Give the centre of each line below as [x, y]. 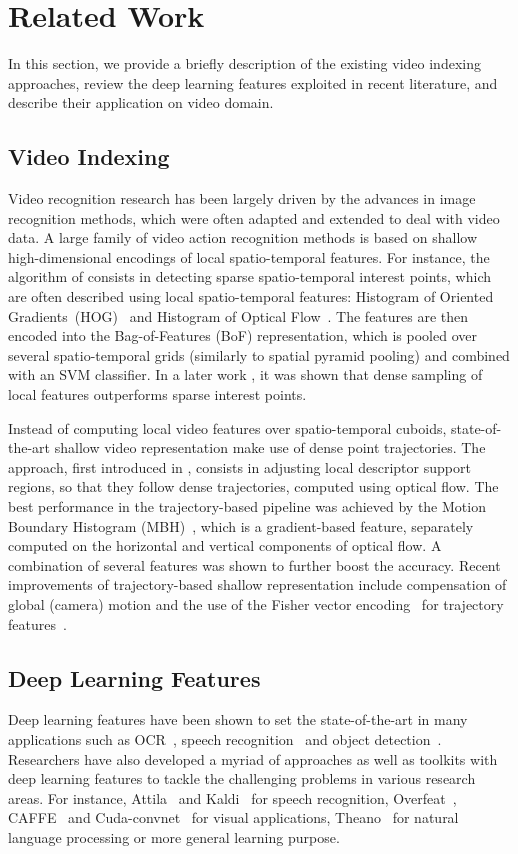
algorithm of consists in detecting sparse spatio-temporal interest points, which [249, 276]
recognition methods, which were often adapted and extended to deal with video [254, 217]
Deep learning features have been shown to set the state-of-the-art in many [238, 719]
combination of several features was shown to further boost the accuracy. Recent [254, 564]
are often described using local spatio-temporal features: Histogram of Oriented [251, 296]
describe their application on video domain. [141, 102]
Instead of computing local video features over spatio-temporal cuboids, [227, 427]
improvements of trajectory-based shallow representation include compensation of [257, 584]
